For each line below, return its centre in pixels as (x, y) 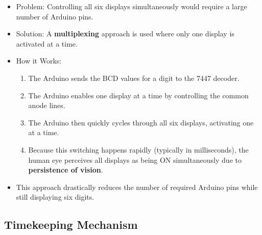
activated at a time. (47, 43)
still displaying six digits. (55, 197)
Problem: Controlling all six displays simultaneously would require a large (132, 6)
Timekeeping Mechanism (71, 225)
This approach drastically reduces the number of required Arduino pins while (137, 187)
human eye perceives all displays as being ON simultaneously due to (135, 159)
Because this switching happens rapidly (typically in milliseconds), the (138, 149)
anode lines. (47, 105)
